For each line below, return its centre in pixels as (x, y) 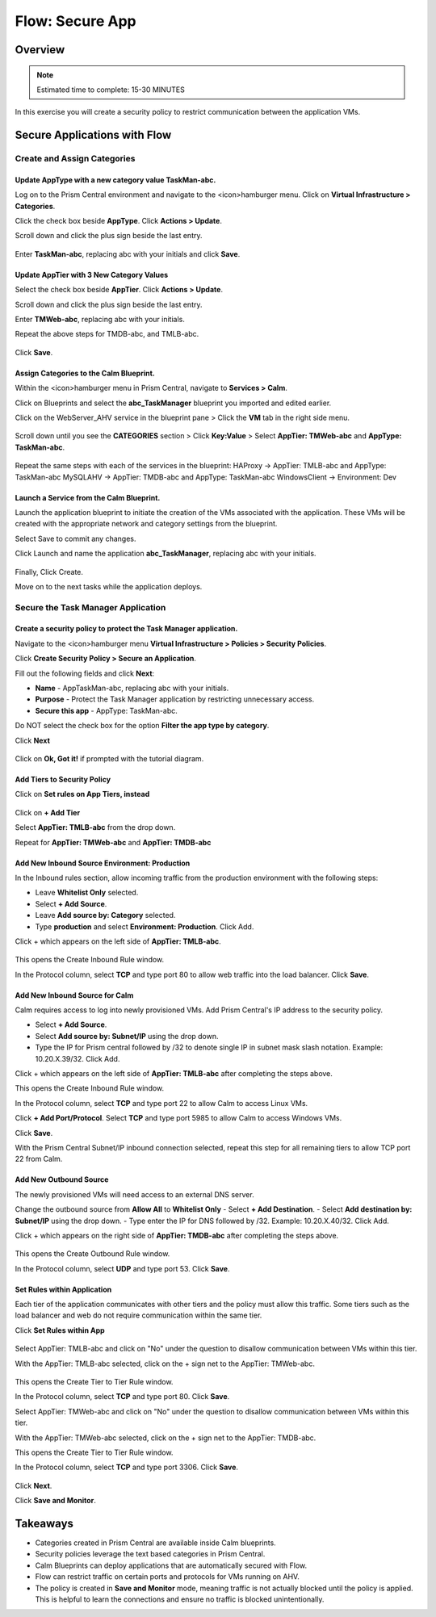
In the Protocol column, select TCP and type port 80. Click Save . (122, 1397)
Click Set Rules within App (60, 1330)
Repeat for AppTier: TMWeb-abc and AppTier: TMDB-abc (113, 842)
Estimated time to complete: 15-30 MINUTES (111, 90)
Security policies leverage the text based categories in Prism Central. (150, 1554)
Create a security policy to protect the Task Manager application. (126, 629)
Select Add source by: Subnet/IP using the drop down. (127, 1036)
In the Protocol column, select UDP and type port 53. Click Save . (122, 1268)
